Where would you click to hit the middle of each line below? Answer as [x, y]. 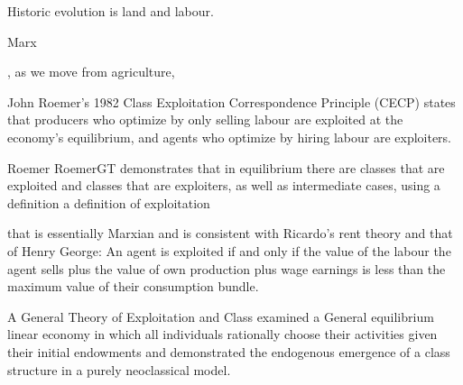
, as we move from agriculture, [91, 72]
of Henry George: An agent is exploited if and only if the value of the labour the [229, 250]
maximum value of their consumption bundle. [133, 286]
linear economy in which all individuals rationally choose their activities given [222, 334]
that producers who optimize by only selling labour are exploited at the [205, 119]
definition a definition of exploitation [109, 202]
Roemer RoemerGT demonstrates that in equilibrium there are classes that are [226, 167]
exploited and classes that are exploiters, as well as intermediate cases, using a [224, 185]
